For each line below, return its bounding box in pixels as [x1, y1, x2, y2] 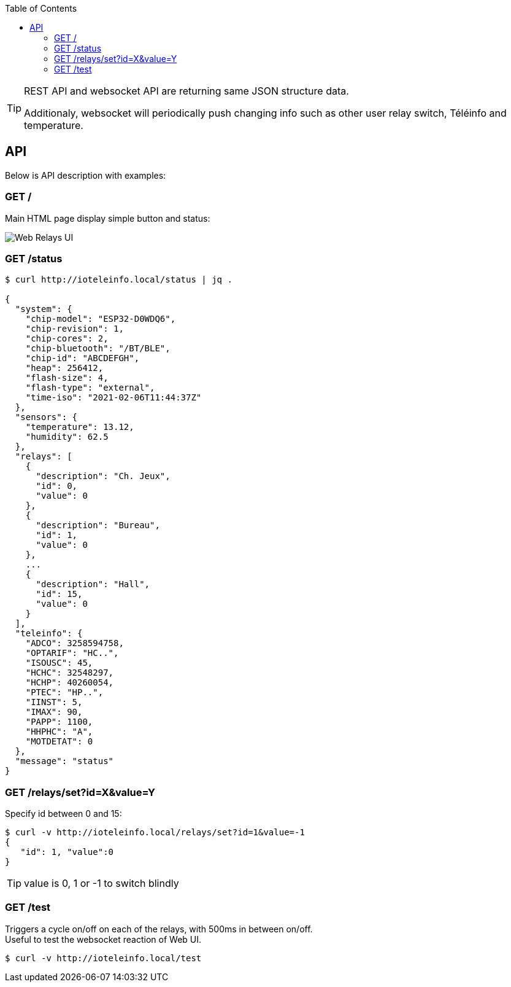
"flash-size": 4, [25, 373, 109, 383]
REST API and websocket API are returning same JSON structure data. [24, 85, 349, 97]
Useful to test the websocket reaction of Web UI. [5, 934, 202, 945]
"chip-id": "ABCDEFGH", [25, 353, 140, 364]
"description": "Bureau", [36, 520, 160, 531]
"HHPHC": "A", [25, 727, 93, 737]
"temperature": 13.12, [25, 422, 134, 432]
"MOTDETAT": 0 [25, 736, 93, 747]
